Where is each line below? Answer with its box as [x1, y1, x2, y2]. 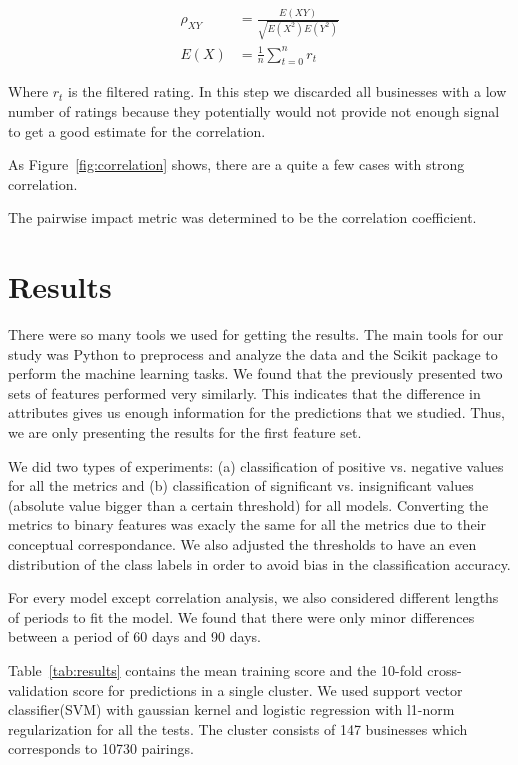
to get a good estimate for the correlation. [8, 120, 266, 141]
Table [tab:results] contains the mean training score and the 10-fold [8, 659, 423, 680]
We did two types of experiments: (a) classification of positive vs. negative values [8, 455, 504, 476]
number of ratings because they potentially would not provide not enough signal [8, 100, 500, 121]
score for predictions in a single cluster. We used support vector [72, 679, 463, 700]
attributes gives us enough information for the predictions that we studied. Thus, [8, 402, 505, 423]
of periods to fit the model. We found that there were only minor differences [8, 606, 475, 627]
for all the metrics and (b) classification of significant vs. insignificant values [8, 475, 474, 496]
